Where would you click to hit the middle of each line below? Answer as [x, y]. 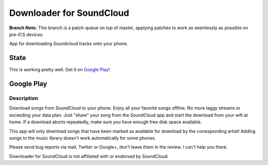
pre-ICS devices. [27, 34]
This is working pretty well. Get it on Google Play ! [60, 70]
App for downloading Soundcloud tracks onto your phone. [69, 44]
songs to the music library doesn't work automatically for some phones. [83, 138]
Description [24, 98]
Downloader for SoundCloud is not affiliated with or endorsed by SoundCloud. [89, 156]
